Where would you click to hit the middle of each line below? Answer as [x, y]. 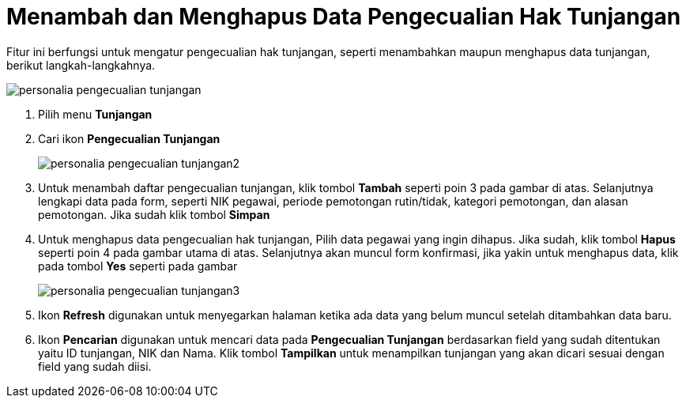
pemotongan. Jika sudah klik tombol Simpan [154, 214]
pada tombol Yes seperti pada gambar [138, 266]
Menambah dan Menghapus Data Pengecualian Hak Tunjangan [344, 17]
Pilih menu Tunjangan [95, 114]
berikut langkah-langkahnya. [81, 65]
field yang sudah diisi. [95, 366]
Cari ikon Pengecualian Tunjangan [129, 138]
